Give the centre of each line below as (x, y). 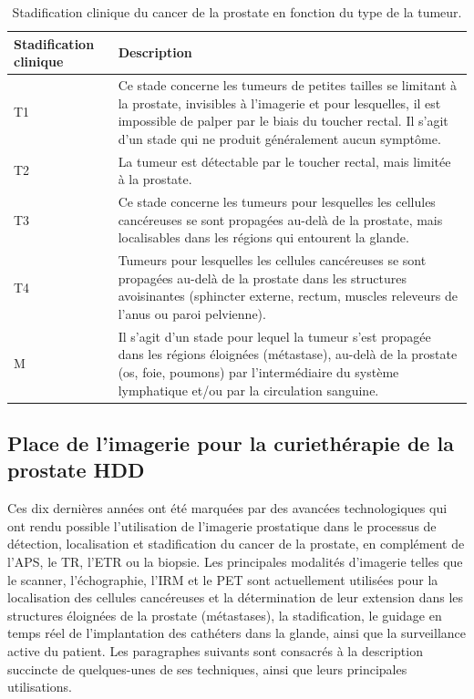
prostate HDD (76, 470)
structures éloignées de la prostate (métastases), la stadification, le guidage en (225, 615)
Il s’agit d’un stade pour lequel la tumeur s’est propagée (274, 336)
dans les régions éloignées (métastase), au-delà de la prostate (288, 354)
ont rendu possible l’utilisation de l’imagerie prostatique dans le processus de (222, 525)
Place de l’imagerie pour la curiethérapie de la (231, 443)
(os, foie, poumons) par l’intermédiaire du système (258, 371)
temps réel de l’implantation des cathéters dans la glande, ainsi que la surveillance (237, 633)
